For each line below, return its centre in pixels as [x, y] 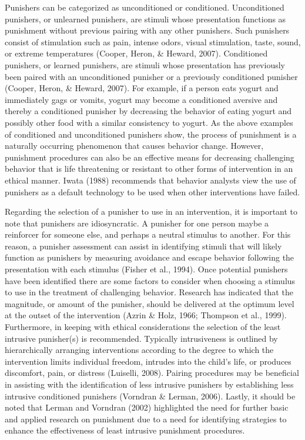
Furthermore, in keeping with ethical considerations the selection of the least [143, 327]
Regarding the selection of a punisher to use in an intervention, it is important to [151, 211]
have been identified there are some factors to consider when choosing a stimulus [150, 280]
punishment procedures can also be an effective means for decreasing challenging [150, 157]
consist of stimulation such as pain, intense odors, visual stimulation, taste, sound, [153, 41]
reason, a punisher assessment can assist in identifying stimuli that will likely [143, 246]
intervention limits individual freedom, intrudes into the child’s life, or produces [148, 361]
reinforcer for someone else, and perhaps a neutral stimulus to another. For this [148, 234]
